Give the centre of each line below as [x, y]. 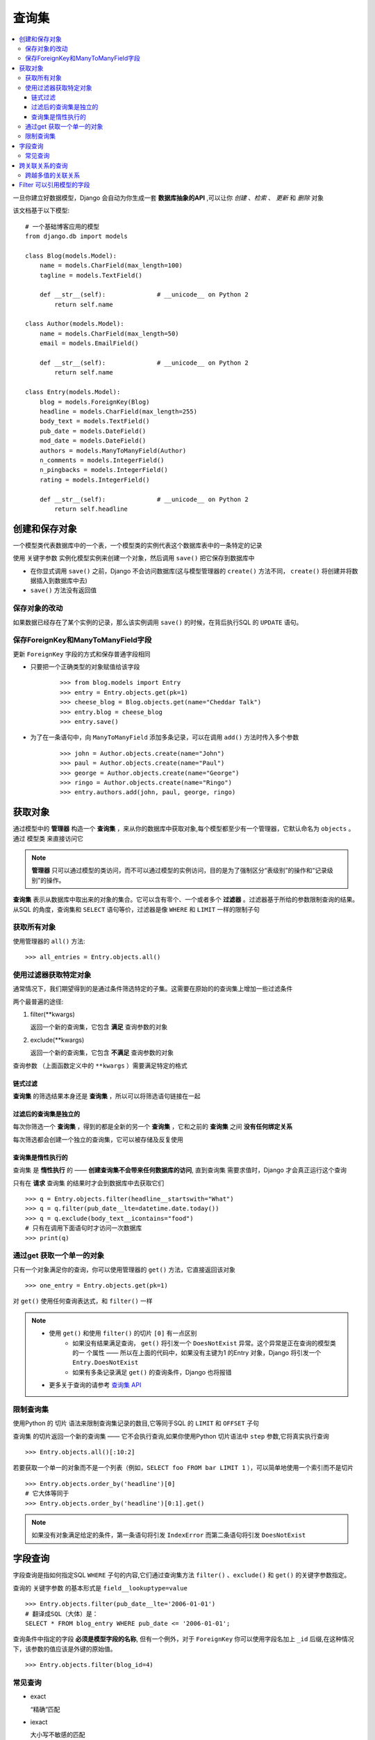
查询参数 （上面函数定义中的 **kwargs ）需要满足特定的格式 [100, 1066]
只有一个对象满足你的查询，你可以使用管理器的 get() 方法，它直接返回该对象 [124, 1270]
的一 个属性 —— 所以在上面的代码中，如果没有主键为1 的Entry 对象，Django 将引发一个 [197, 1353]
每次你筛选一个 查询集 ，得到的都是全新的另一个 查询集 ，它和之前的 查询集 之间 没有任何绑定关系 [153, 1127]
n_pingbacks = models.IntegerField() [103, 470]
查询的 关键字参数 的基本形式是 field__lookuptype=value [100, 1588]
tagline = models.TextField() [91, 275]
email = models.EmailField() [89, 343]
